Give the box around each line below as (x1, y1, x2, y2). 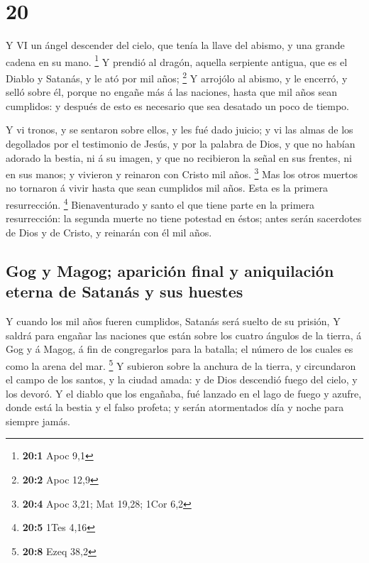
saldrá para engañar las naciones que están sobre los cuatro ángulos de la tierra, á (6, 327, 362, 342)
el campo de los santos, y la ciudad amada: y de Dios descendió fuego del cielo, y (6, 372, 358, 387)
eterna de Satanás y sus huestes (6, 280, 243, 302)
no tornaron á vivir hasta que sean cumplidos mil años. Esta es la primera (6, 180, 328, 195)
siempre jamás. (6, 413, 70, 428)
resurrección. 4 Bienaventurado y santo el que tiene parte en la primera (6, 195, 314, 212)
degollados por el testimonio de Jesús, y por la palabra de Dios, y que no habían (6, 136, 356, 151)
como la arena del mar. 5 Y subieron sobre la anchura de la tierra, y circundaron (6, 356, 356, 373)
